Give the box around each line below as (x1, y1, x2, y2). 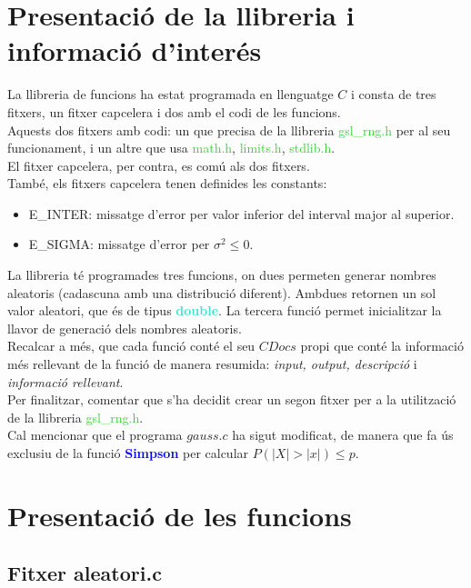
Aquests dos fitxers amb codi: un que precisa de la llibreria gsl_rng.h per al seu (7, 120, 451, 139)
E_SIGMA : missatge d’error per (28, 234, 210, 254)
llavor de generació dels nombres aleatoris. (7, 318, 242, 337)
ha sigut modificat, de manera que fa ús (232, 425, 454, 444)
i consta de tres (351, 85, 436, 104)
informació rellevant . (7, 372, 124, 391)
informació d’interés (7, 32, 262, 69)
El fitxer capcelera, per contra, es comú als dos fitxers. (7, 155, 310, 174)
